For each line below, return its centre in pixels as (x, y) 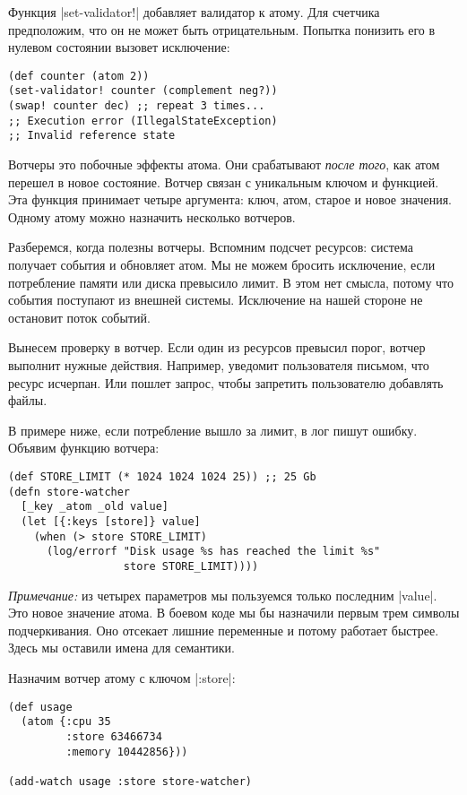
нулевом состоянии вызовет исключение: (119, 47)
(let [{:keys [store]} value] (111, 521)
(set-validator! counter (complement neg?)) (143, 91)
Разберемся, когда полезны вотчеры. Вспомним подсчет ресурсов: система (211, 247)
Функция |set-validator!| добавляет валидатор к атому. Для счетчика (194, 12)
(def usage (40, 707)
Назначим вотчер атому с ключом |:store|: (122, 677)
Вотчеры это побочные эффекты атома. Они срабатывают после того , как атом (224, 164)
